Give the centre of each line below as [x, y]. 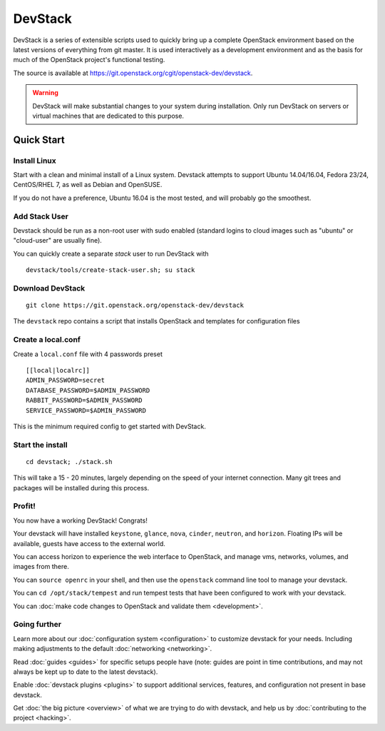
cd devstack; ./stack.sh [69, 462]
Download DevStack [49, 288]
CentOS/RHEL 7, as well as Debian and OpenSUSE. [88, 185]
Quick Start [39, 140]
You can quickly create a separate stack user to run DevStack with [111, 253]
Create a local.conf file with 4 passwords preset [88, 354]
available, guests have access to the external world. [89, 543]
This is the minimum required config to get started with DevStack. [109, 426]
